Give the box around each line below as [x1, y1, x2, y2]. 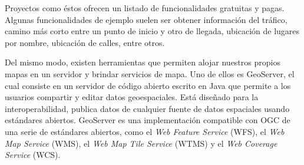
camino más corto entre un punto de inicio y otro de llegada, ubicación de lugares [5, 25, 300, 37]
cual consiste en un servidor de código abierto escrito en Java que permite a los [5, 79, 291, 91]
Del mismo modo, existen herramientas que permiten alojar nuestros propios [5, 56, 280, 68]
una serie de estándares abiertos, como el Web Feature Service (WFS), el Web [5, 125, 285, 137]
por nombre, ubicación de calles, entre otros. [5, 36, 165, 48]
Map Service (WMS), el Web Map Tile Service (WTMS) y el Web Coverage [5, 137, 277, 149]
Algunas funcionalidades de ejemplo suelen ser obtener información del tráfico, [5, 13, 288, 25]
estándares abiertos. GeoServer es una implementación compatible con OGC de [5, 114, 290, 126]
